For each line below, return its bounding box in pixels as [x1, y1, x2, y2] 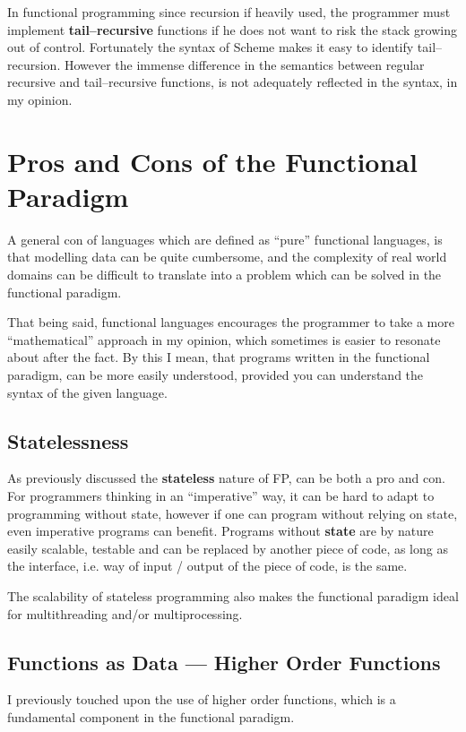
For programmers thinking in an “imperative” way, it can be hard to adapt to [7, 487, 435, 505]
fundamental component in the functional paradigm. [7, 707, 295, 726]
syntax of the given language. [7, 383, 168, 401]
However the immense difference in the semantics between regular [64, 55, 425, 73]
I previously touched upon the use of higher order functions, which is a [7, 690, 396, 709]
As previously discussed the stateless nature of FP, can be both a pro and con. [7, 469, 445, 487]
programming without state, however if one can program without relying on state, [7, 504, 458, 522]
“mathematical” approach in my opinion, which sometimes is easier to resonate [7, 330, 441, 349]
